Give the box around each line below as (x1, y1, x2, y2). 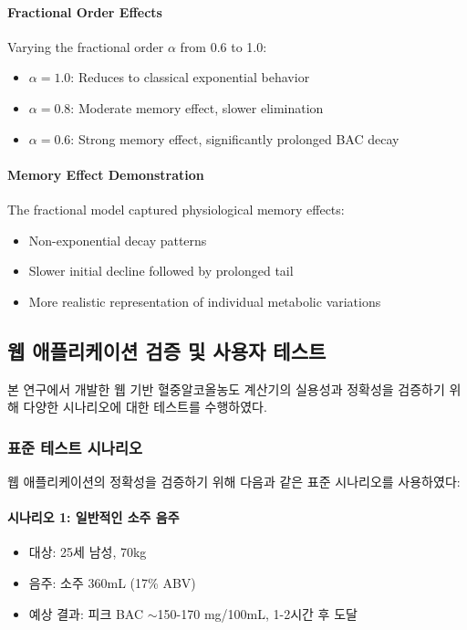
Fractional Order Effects (7, 2, 162, 21)
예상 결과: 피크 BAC (28, 604, 144, 623)
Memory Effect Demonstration (7, 164, 204, 184)
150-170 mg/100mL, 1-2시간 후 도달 (157, 604, 358, 623)
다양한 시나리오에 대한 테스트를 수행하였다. (23, 397, 267, 416)
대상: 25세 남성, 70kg (28, 542, 147, 562)
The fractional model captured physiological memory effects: (7, 199, 345, 218)
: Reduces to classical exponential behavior (70, 68, 310, 87)
